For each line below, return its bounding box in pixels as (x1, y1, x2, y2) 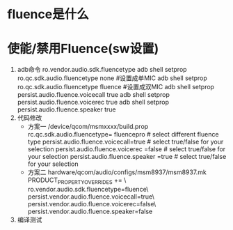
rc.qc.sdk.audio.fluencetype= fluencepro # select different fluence (27, 130, 219, 139)
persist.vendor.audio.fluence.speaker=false (27, 207, 153, 215)
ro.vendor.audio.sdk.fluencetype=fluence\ (27, 185, 149, 193)
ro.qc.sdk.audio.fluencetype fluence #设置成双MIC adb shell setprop (17, 83, 214, 91)
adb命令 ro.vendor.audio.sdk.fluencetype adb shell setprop (17, 66, 187, 74)
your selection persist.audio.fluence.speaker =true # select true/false (27, 153, 227, 161)
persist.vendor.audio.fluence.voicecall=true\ (27, 192, 155, 201)
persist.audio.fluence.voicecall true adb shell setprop (17, 91, 170, 99)
